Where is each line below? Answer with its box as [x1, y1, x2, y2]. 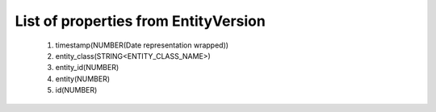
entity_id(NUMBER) [55, 63, 119, 73]
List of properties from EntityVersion [15, 12, 266, 30]
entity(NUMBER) [55, 73, 111, 84]
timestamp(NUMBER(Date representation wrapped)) [55, 40, 229, 50]
